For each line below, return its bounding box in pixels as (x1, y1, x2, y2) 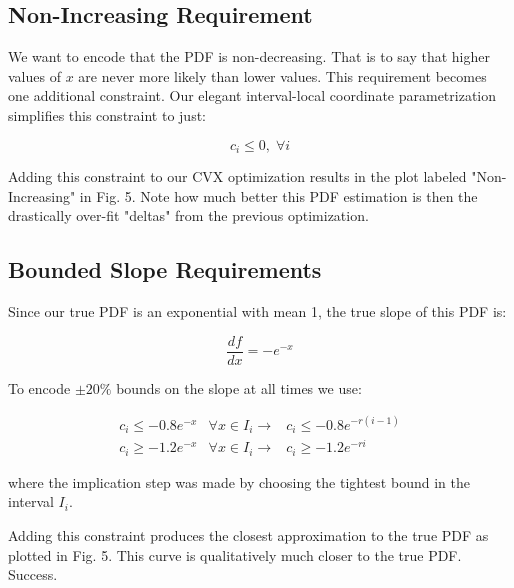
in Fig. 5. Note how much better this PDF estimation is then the (79, 185, 478, 206)
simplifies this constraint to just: (8, 104, 206, 125)
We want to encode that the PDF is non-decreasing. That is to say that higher (8, 46, 491, 67)
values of (8, 65, 61, 86)
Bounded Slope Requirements (8, 254, 322, 285)
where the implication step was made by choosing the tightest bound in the (8, 471, 470, 492)
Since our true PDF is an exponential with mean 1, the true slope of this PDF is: (8, 301, 507, 322)
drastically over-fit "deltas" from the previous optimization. (8, 205, 369, 226)
